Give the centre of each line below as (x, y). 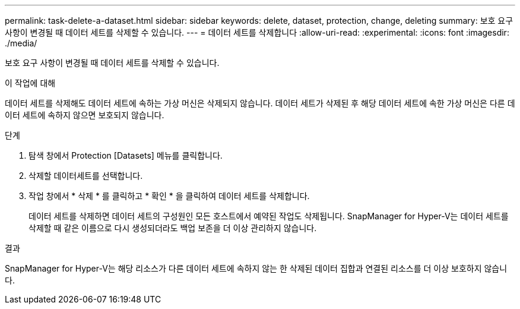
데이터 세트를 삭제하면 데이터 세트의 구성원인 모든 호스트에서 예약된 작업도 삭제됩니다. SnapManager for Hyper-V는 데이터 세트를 (269, 216)
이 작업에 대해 (30, 83)
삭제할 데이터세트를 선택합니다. (86, 176)
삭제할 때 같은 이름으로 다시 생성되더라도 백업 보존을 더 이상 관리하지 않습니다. (173, 228)
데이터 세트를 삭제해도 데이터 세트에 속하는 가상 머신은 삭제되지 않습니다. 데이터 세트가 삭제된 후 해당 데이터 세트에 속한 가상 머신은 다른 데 (260, 103)
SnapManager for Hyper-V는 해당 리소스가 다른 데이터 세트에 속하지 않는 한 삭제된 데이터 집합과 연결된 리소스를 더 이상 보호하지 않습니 (256, 268)
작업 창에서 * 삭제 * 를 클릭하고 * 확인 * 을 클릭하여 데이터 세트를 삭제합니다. (169, 196)
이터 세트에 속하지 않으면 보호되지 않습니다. (85, 115)
